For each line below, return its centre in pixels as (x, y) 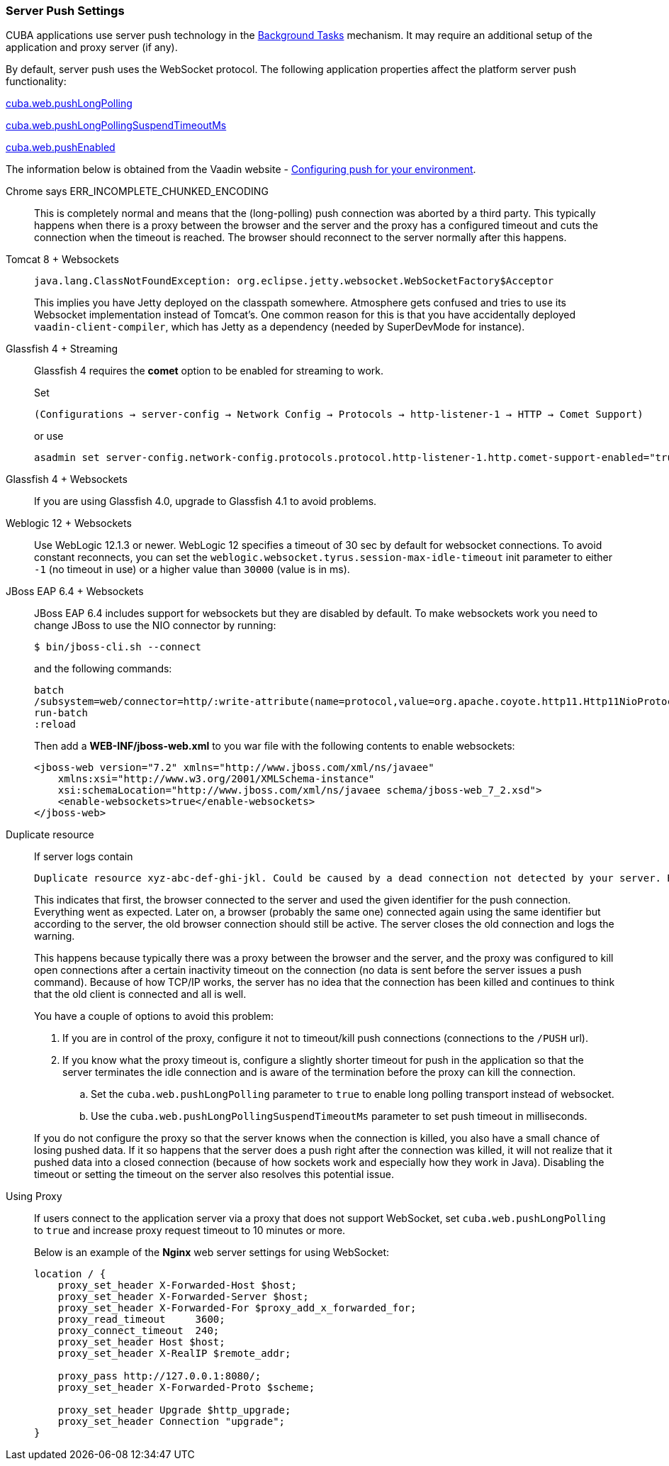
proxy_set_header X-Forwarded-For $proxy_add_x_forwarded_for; (237, 1308)
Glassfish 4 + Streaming (62, 349)
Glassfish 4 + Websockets (67, 479)
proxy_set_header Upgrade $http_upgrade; (174, 1410)
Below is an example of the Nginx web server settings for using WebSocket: (212, 1253)
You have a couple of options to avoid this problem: (154, 1016)
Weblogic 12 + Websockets (69, 523)
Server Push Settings (65, 11)
